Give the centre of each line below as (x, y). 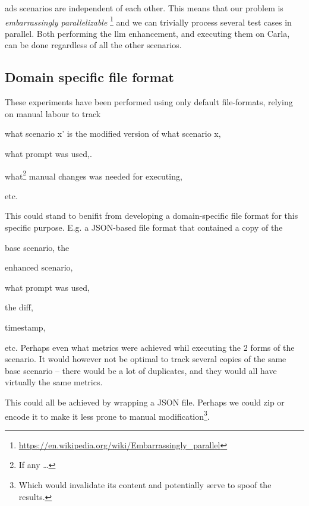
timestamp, (25, 327)
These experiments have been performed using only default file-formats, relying (149, 102)
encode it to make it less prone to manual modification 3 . (107, 415)
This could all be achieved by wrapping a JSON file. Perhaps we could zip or (145, 402)
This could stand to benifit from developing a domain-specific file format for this (152, 216)
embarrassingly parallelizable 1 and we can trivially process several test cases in (148, 21)
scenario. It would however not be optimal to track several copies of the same (146, 359)
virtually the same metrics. (54, 382)
